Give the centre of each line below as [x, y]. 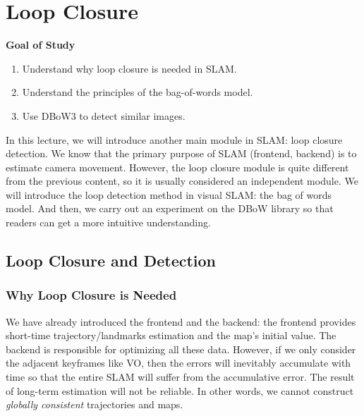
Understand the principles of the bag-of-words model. [138, 92]
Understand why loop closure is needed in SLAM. [129, 68]
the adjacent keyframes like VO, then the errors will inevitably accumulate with [178, 363]
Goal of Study [41, 45]
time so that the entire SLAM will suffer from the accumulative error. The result [180, 377]
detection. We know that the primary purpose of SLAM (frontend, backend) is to [181, 153]
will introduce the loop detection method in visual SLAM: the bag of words [169, 194]
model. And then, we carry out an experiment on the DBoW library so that [170, 208]
